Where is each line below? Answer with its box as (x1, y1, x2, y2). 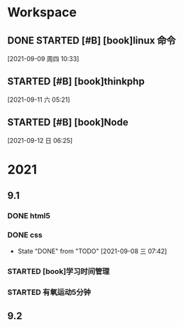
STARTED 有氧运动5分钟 (7, 287, 91, 297)
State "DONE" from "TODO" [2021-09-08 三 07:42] (17, 247, 167, 256)
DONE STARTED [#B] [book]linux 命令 (7, 34, 176, 46)
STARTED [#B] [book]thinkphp (7, 75, 145, 87)
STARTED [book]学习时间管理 (7, 267, 110, 277)
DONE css (7, 230, 43, 240)
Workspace (7, 4, 77, 21)
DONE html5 (7, 211, 51, 221)
